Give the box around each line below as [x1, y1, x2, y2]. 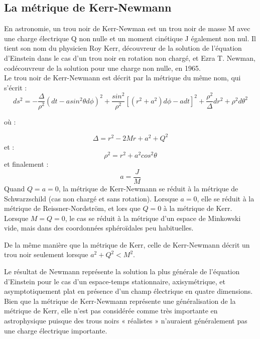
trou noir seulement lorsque [4, 249, 88, 260]
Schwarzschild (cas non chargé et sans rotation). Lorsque [4, 193, 178, 203]
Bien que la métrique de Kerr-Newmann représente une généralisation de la [4, 295, 236, 306]
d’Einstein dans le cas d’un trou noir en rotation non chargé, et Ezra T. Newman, [4, 52, 255, 63]
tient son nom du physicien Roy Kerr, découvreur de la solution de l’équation [4, 43, 242, 53]
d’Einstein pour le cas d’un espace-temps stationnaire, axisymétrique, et [4, 276, 225, 286]
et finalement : [4, 159, 49, 169]
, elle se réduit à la [197, 193, 254, 203]
